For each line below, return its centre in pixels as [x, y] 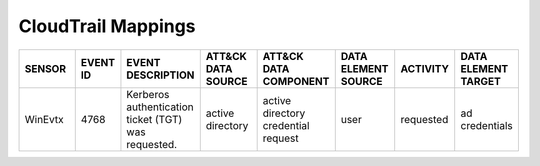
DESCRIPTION [160, 75]
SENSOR [45, 68]
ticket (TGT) [154, 119]
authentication [160, 107]
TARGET [481, 81]
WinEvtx [44, 119]
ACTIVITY [425, 68]
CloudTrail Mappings [107, 26]
